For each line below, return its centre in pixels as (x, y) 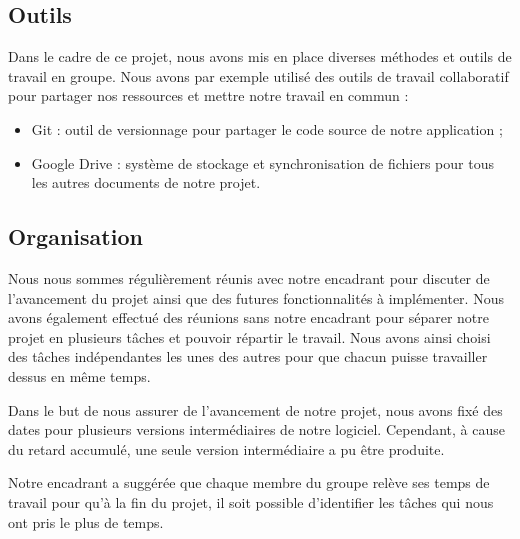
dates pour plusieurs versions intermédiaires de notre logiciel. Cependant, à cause (256, 429)
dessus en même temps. (79, 375)
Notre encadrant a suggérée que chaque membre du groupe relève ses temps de (249, 482)
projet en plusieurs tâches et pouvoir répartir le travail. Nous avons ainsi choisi (249, 336)
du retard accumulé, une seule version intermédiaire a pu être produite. (226, 448)
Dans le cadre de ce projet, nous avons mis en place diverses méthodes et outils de (260, 56)
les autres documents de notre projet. (146, 182)
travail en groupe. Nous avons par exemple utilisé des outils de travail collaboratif (258, 75)
